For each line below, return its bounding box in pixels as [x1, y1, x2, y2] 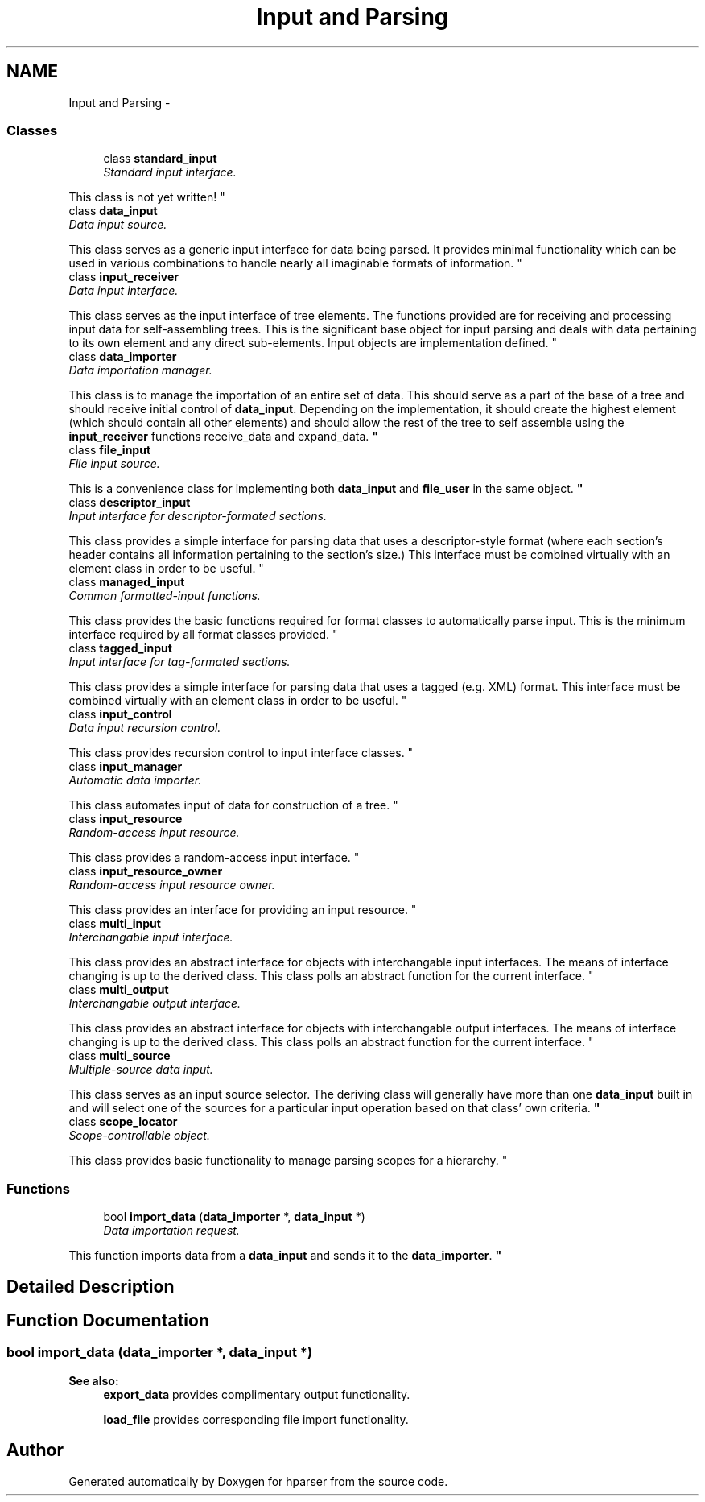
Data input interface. [68, 283, 179, 298]
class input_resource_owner [68, 864, 223, 879]
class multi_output [68, 983, 169, 997]
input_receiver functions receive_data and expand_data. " [68, 429, 378, 444]
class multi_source [68, 1049, 171, 1063]
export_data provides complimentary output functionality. [103, 1387, 410, 1401]
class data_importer [68, 350, 177, 364]
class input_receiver [68, 270, 179, 284]
